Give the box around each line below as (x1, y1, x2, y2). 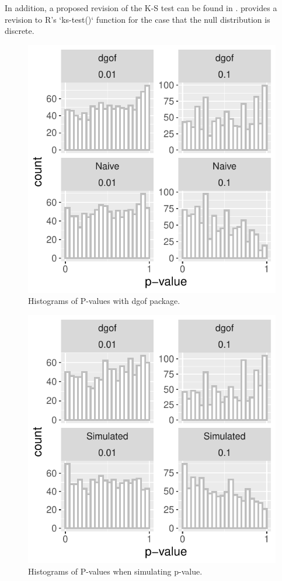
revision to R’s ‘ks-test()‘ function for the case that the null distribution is (5, 13, 270, 25)
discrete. (5, 25, 34, 37)
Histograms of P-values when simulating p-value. (28, 565, 203, 577)
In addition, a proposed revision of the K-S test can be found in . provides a (5, 2, 277, 13)
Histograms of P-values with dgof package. (28, 295, 180, 307)
